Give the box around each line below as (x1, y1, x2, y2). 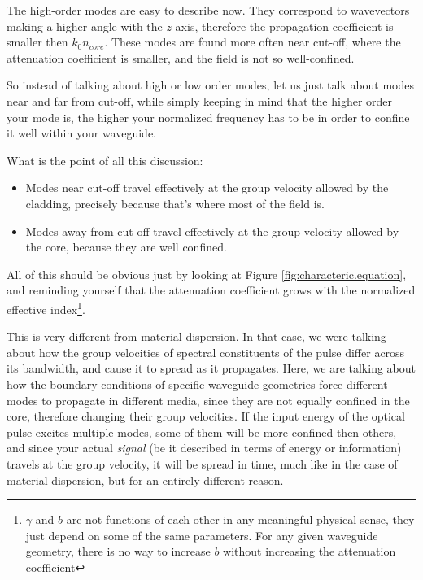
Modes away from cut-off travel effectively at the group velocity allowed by (25, 222, 399, 239)
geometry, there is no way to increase (25, 543, 211, 560)
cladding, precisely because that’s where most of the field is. (25, 194, 325, 212)
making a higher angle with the (7, 17, 163, 34)
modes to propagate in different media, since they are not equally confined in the (7, 391, 410, 408)
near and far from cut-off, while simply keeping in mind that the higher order (7, 92, 393, 109)
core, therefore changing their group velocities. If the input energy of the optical (7, 408, 405, 425)
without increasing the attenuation (223, 543, 396, 560)
